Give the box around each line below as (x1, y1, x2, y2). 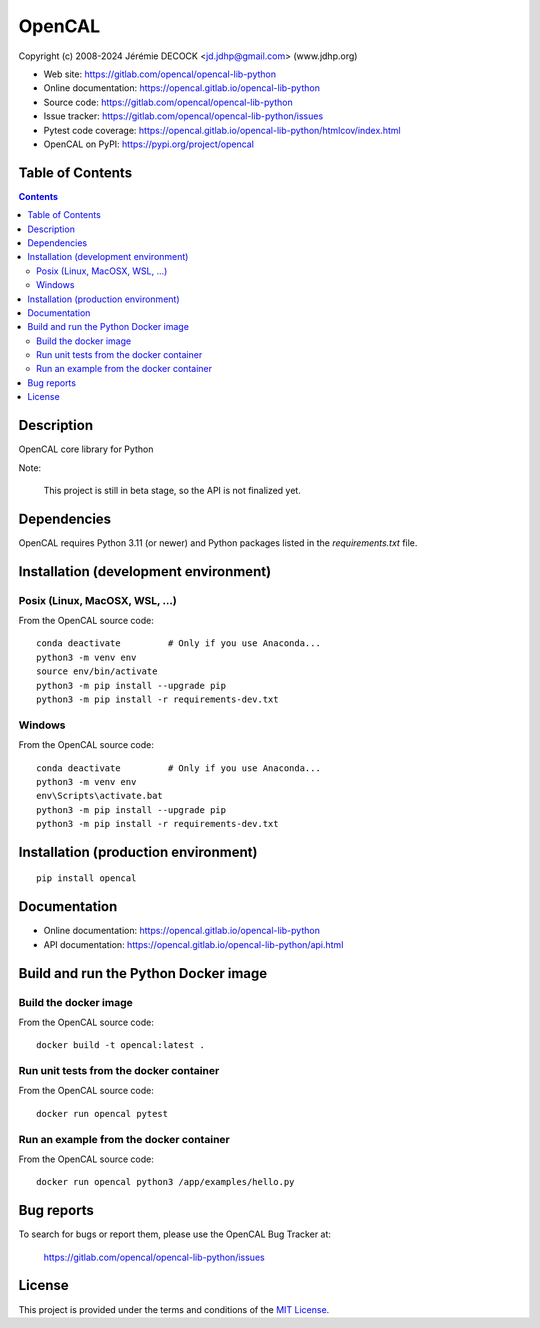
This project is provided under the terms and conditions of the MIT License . (18, 1303, 330, 1315)
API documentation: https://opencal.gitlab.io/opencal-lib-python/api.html (43, 938, 344, 950)
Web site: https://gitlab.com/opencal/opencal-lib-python (43, 68, 277, 80)
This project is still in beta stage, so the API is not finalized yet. (43, 484, 302, 496)
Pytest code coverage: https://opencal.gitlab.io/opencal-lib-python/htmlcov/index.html (43, 124, 401, 136)
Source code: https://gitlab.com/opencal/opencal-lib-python (43, 96, 294, 108)
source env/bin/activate (36, 666, 158, 677)
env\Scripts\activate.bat (36, 790, 164, 802)
